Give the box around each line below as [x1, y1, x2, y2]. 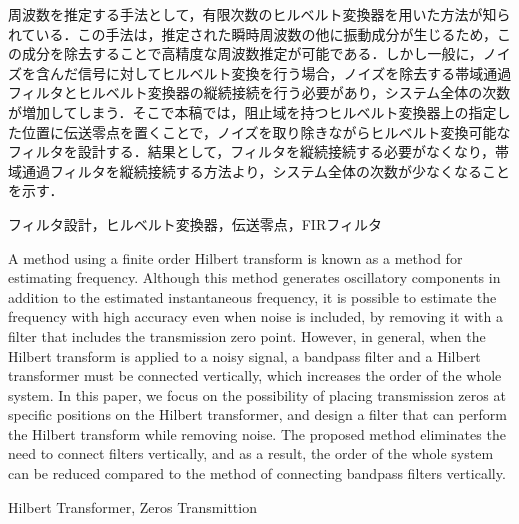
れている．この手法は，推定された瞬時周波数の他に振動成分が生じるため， [8, 23, 497, 44]
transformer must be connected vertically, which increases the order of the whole [8, 365, 502, 386]
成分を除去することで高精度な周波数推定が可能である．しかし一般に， [21, 43, 483, 64]
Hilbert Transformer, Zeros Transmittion [8, 496, 257, 517]
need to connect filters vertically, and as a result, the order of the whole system [8, 443, 494, 464]
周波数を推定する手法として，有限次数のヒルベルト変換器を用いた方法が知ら [8, 4, 511, 24]
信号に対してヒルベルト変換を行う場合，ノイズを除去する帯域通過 [77, 62, 512, 83]
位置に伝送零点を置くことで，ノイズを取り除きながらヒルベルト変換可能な [21, 121, 511, 142]
